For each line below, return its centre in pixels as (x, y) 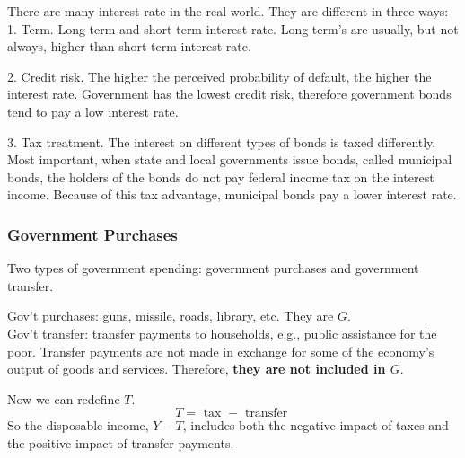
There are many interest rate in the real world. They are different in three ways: (228, 11)
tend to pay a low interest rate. (93, 111)
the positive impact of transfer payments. (121, 442)
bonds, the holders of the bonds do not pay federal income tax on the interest (221, 176)
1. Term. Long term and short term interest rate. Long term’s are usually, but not (233, 28)
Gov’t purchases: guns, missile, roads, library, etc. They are (171, 316)
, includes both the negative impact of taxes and (316, 425)
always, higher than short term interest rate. (129, 46)
